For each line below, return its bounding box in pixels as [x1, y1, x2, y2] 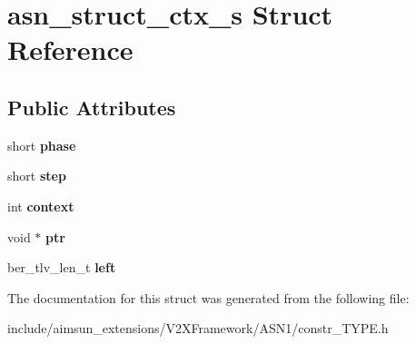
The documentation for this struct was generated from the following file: [7, 288, 410, 307]
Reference [7, 31, 134, 68]
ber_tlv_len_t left [7, 258, 116, 277]
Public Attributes [7, 93, 176, 121]
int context [7, 196, 74, 215]
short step [7, 166, 66, 185]
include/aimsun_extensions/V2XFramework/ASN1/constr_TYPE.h [7, 319, 389, 338]
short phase [7, 135, 76, 154]
